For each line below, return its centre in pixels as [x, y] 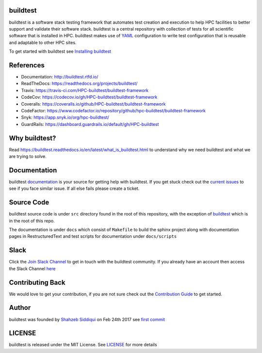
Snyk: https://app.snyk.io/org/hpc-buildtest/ [65, 117]
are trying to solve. [28, 156]
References [27, 65]
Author [20, 308]
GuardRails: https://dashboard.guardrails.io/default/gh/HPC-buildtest [90, 124]
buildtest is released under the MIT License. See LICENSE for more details [83, 345]
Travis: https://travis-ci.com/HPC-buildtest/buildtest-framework [85, 90]
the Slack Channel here [32, 268]
